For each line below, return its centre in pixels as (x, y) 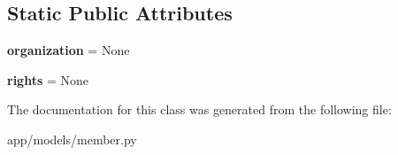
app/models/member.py (72, 139)
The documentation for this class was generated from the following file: (199, 109)
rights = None (48, 79)
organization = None (69, 50)
